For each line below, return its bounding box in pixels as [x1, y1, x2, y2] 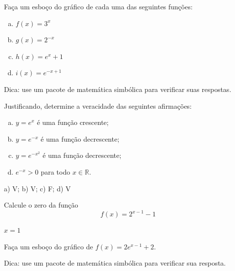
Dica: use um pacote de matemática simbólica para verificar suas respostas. [4, 84, 232, 94]
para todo [40, 166, 70, 177]
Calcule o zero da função [4, 200, 78, 210]
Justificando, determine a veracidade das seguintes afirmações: [4, 100, 192, 111]
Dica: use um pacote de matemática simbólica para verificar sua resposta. [4, 258, 226, 268]
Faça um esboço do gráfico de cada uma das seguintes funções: [4, 1, 193, 11]
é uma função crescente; [36, 117, 109, 127]
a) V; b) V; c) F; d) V [4, 183, 71, 193]
